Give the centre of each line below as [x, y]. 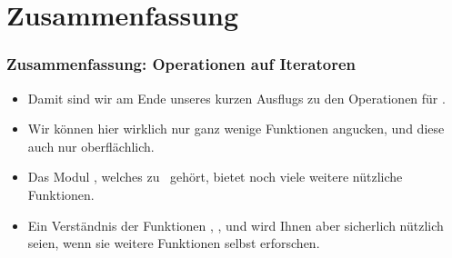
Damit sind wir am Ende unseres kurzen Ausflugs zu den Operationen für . [236, 98]
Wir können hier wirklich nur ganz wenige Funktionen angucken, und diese [236, 129]
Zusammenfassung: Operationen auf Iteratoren [181, 64]
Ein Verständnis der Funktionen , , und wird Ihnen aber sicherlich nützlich [236, 225]
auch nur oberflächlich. [91, 146]
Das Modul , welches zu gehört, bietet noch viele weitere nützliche [215, 177]
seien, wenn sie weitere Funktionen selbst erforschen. [174, 243]
